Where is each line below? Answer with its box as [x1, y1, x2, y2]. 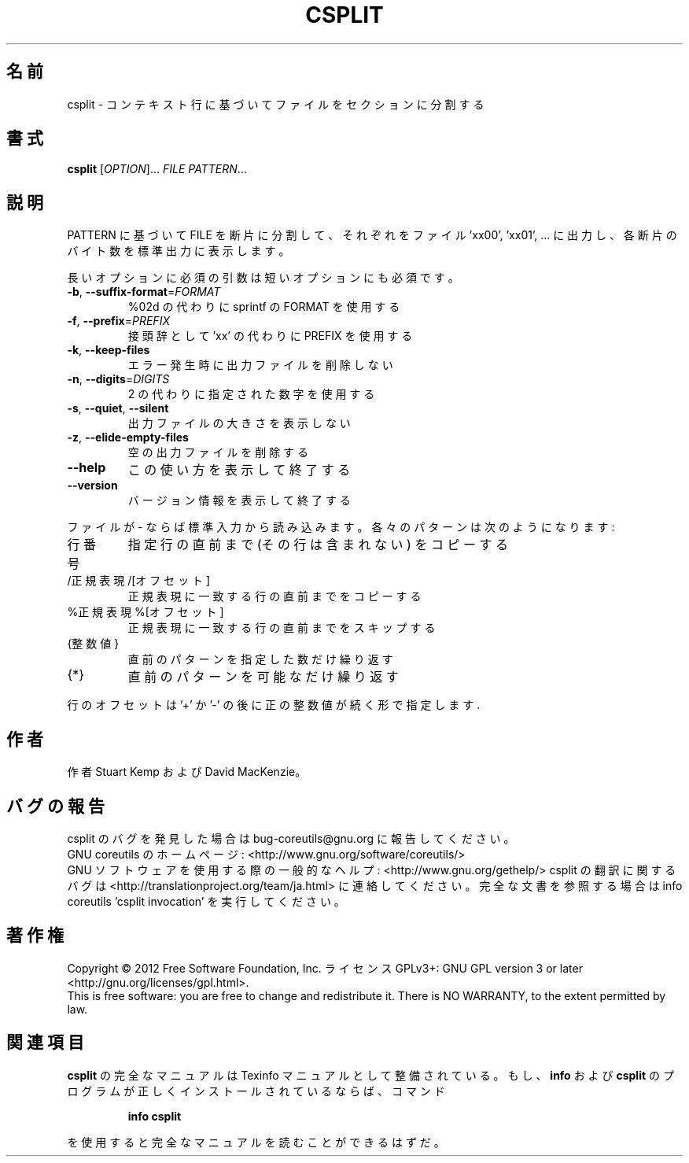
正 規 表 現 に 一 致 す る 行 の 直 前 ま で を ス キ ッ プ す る [127, 621, 436, 635]
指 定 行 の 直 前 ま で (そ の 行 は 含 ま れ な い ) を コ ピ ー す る [127, 537, 508, 553]
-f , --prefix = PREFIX [67, 314, 170, 328]
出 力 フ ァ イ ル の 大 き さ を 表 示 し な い [127, 416, 351, 430]
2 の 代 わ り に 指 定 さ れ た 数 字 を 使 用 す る [127, 387, 375, 401]
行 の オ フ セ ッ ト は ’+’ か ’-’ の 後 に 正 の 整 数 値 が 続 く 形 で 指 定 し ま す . [67, 698, 481, 712]
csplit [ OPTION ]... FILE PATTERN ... [67, 162, 247, 176]
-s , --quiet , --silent [67, 401, 169, 415]
